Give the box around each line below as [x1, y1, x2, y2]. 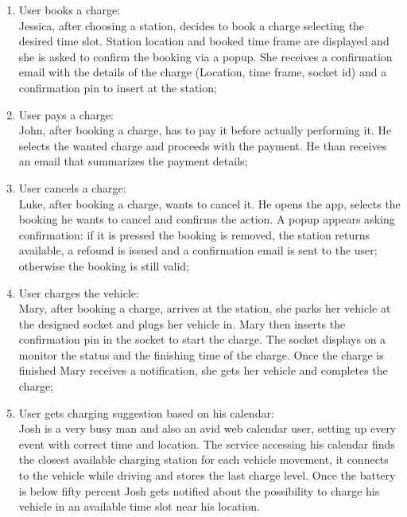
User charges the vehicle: [18, 284, 139, 301]
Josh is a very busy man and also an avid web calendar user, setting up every [18, 420, 397, 437]
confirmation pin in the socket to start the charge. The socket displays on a [18, 331, 386, 348]
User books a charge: [18, 2, 121, 17]
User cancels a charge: [18, 179, 126, 196]
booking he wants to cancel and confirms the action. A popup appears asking [18, 211, 395, 227]
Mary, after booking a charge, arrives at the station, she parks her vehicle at [18, 300, 391, 317]
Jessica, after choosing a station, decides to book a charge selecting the [18, 17, 365, 33]
